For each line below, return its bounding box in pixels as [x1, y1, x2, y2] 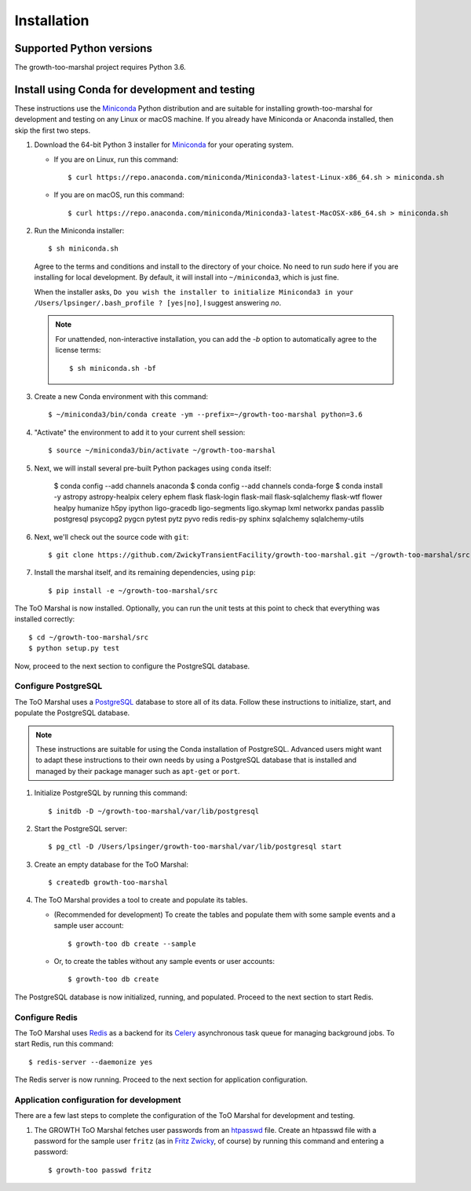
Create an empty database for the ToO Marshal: [34, 859, 188, 869]
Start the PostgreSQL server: [34, 823, 127, 833]
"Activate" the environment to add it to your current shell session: [34, 427, 246, 437]
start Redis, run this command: [14, 1039, 114, 1049]
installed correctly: [14, 614, 75, 624]
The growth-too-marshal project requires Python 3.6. [14, 63, 186, 72]
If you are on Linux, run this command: [53, 154, 179, 164]
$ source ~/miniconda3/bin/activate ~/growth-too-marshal [48, 446, 276, 455]
